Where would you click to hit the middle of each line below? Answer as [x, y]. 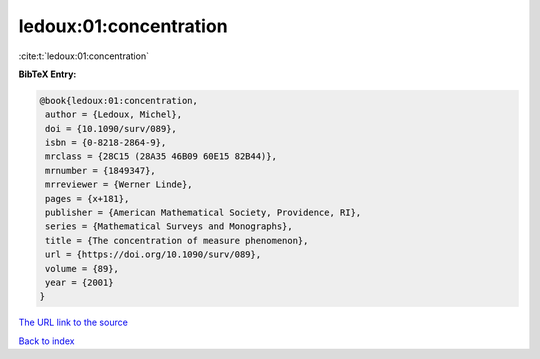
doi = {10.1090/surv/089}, [111, 128]
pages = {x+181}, [87, 198]
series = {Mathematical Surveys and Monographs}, [169, 226]
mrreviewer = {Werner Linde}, [119, 184]
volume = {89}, [82, 268]
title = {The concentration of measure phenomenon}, [177, 240]
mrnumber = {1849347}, [101, 170]
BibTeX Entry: [47, 74]
